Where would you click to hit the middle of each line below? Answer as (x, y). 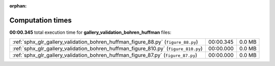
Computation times (40, 20)
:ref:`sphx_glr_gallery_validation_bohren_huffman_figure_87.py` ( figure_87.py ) (105, 55)
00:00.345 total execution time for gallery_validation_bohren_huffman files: (90, 32)
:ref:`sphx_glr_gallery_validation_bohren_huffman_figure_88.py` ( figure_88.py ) (105, 42)
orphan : (18, 6)
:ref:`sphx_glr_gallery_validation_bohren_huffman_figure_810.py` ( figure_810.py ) (108, 49)
